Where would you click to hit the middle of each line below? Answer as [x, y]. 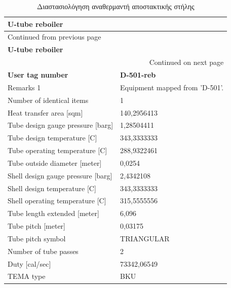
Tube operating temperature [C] [57, 150]
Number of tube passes [43, 251]
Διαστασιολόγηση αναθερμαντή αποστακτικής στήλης [115, 6]
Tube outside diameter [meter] [55, 163]
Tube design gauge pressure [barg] [61, 125]
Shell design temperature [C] [52, 188]
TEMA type [27, 276]
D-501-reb [138, 74]
